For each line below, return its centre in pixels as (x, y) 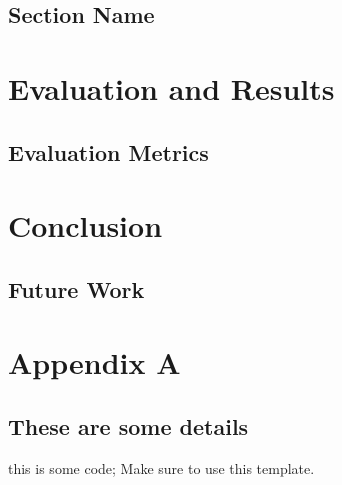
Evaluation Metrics (108, 151)
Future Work (76, 288)
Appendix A (94, 362)
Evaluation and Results (171, 87)
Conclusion (85, 225)
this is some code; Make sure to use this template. (161, 467)
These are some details (128, 425)
